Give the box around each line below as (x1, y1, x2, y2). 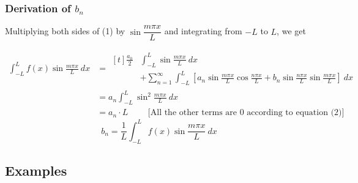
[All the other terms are (147, 108, 237, 118)
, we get (277, 24, 306, 37)
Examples (5, 161, 67, 180)
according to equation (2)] (247, 108, 345, 118)
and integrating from (164, 24, 242, 37)
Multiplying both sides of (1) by (5, 24, 125, 37)
